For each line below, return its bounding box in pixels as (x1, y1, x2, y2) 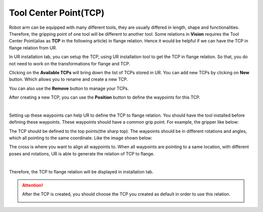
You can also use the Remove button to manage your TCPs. (9, 85, 129, 91)
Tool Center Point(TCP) (9, 7, 105, 18)
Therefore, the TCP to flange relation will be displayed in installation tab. (9, 169, 153, 174)
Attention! (22, 182, 43, 188)
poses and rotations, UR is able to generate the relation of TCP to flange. (9, 150, 155, 156)
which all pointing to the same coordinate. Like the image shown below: (9, 135, 153, 141)
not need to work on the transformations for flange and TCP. (9, 61, 131, 66)
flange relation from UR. (9, 44, 57, 51)
